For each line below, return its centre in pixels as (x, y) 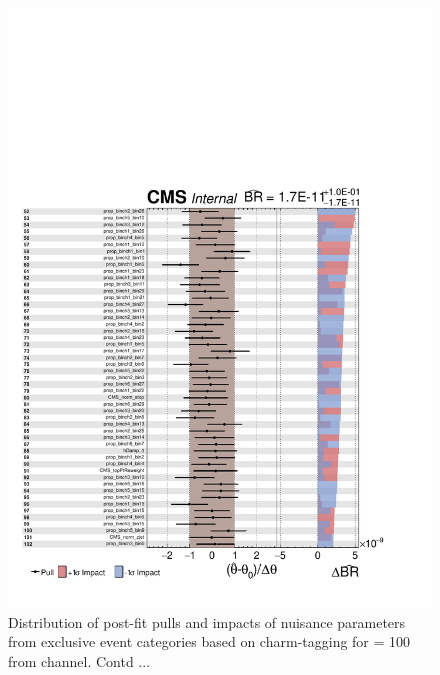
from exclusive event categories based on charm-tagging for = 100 (209, 641)
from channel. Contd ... (79, 660)
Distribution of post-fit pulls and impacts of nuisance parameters (207, 621)
